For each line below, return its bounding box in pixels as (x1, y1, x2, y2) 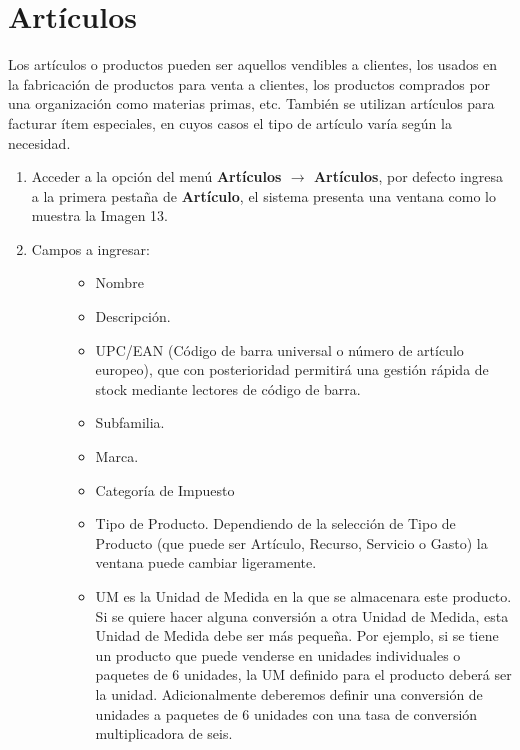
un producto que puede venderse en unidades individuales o (95, 644, 461, 665)
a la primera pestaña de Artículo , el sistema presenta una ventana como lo (31, 185, 496, 206)
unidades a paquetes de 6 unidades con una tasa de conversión (95, 703, 478, 724)
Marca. (95, 446, 139, 467)
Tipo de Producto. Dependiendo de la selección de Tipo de (95, 513, 456, 534)
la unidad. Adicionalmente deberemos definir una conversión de (95, 683, 483, 704)
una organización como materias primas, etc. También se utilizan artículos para (8, 93, 495, 114)
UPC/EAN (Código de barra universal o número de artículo (95, 339, 464, 360)
